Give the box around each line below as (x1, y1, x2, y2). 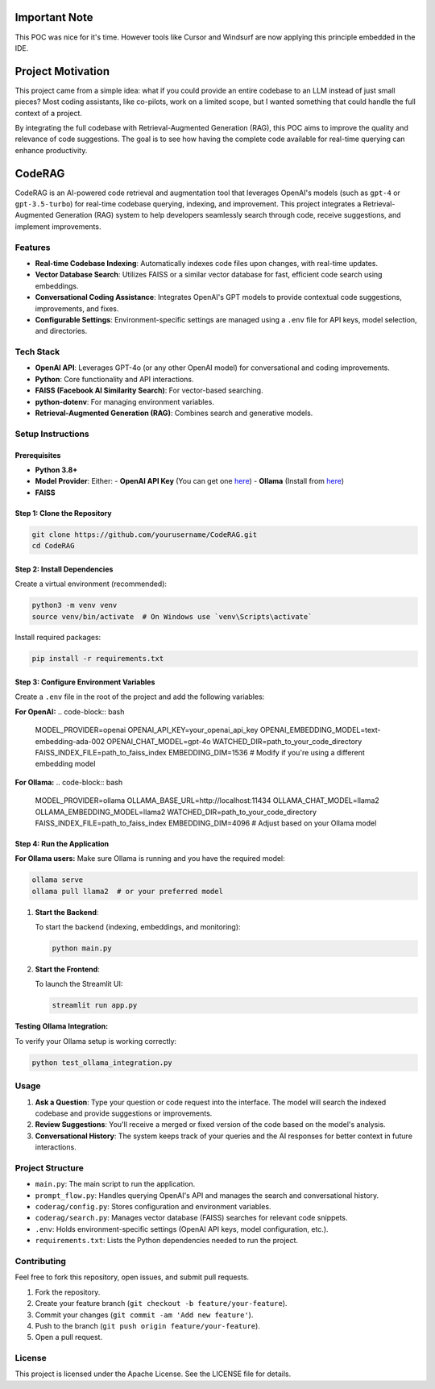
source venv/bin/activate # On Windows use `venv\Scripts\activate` (31, 612, 313, 621)
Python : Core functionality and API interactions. (35, 374, 194, 384)
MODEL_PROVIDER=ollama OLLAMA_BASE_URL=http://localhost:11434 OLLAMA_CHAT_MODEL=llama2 (35, 796, 380, 805)
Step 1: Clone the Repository (14, 508, 112, 518)
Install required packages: (14, 633, 101, 643)
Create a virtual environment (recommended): (14, 579, 168, 588)
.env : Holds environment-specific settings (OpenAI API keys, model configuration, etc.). (35, 1224, 329, 1233)
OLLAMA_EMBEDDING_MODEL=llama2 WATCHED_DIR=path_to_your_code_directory (35, 807, 317, 817)
